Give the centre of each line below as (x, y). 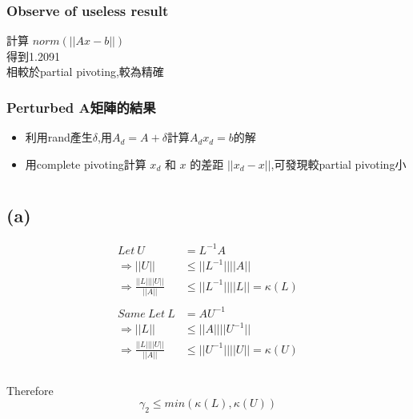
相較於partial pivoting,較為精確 (85, 72)
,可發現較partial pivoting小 (339, 164)
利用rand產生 (59, 137)
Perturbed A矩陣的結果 (81, 107)
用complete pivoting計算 (86, 164)
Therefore (30, 390)
